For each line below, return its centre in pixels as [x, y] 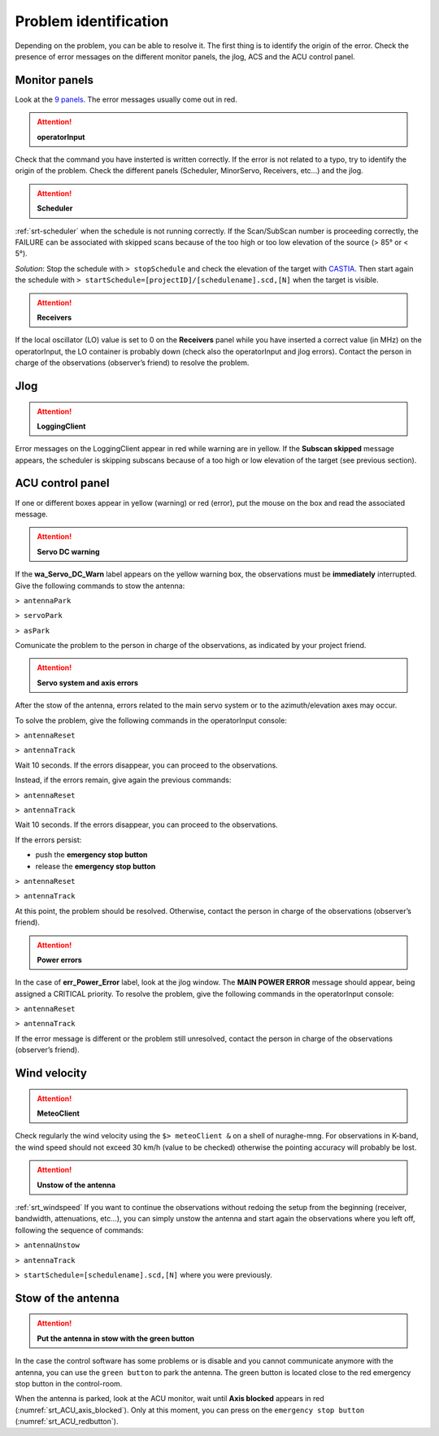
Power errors [60, 960]
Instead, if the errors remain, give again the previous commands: [123, 780]
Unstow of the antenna [76, 1185]
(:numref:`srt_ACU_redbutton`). [67, 1421]
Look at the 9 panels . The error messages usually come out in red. [126, 99]
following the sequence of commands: [79, 1230]
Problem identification [92, 21]
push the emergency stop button [91, 855]
